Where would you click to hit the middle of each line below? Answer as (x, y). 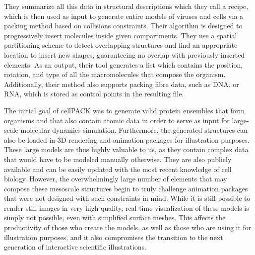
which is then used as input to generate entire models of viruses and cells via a (124, 16)
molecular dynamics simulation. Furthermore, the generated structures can (134, 130)
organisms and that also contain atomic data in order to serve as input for (117, 120)
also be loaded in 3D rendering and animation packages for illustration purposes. (127, 139)
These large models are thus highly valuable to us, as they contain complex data (126, 149)
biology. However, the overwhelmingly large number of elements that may (116, 179)
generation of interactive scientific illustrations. (75, 247)
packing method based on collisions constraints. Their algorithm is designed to (123, 26)
